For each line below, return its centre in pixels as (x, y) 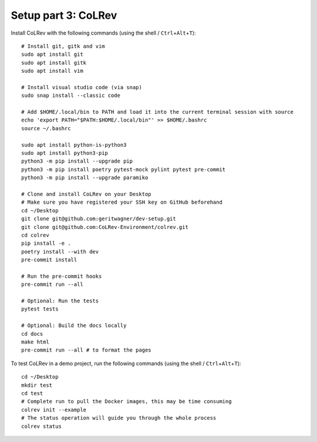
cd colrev (35, 235)
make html (35, 342)
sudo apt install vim (52, 71)
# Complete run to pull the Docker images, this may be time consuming (127, 401)
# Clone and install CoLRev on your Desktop (87, 194)
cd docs (32, 334)
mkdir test (37, 385)
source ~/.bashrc (46, 128)
